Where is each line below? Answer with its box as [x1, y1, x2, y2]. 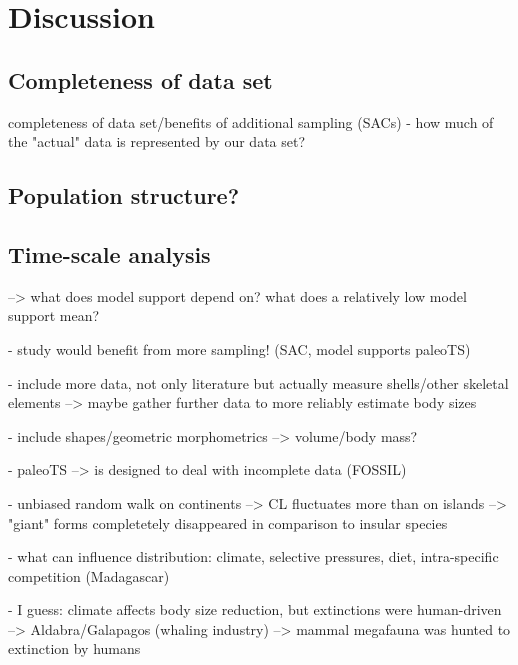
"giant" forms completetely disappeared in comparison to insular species [8, 512, 448, 533]
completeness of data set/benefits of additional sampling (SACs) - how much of [8, 111, 494, 132]
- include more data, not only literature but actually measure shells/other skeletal [8, 372, 509, 393]
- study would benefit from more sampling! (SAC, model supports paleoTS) [8, 338, 471, 359]
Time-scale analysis [8, 238, 211, 269]
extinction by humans [8, 638, 141, 659]
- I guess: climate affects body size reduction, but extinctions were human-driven [8, 599, 502, 620]
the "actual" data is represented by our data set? [8, 131, 306, 152]
